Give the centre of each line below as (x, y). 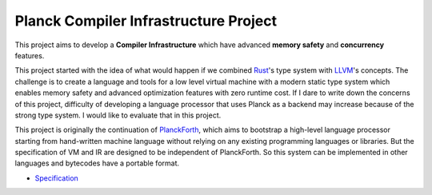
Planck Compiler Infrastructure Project (146, 21)
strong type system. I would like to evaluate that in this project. (118, 115)
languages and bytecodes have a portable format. (97, 163)
